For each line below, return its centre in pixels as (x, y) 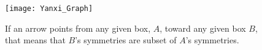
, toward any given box (203, 28)
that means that (35, 40)
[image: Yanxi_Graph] (49, 9)
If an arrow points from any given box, (78, 28)
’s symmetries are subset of (126, 40)
